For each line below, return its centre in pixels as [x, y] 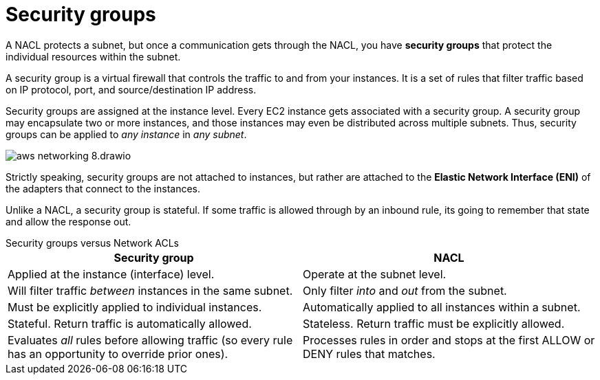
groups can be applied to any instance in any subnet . [126, 134]
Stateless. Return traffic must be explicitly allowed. [434, 323]
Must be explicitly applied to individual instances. [135, 307]
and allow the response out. [68, 221]
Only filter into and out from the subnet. [405, 290]
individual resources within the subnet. [93, 56]
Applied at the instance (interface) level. [111, 274]
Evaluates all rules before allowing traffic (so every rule [150, 340]
